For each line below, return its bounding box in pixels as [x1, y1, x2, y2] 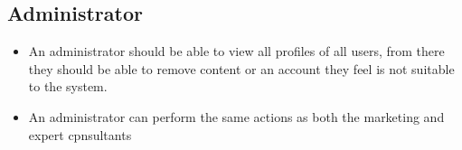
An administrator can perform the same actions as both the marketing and [28, 107, 445, 126]
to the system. [28, 77, 108, 96]
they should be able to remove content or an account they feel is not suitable [28, 59, 455, 78]
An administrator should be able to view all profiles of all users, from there [28, 42, 445, 61]
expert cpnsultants [28, 125, 132, 144]
